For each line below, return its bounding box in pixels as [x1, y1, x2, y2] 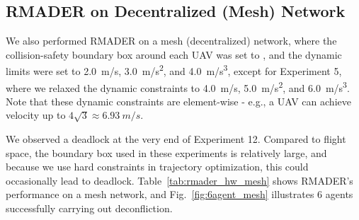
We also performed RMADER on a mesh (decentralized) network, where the [6, 33, 337, 48]
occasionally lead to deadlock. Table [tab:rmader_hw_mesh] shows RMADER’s [6, 173, 353, 187]
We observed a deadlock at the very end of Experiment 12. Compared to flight [6, 132, 346, 146]
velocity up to [6, 108, 66, 122]
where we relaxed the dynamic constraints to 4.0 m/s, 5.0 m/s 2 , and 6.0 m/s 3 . [6, 78, 350, 95]
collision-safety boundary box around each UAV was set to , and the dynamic [6, 47, 342, 62]
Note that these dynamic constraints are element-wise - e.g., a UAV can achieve [6, 93, 351, 108]
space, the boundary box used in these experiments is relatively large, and [6, 145, 327, 160]
